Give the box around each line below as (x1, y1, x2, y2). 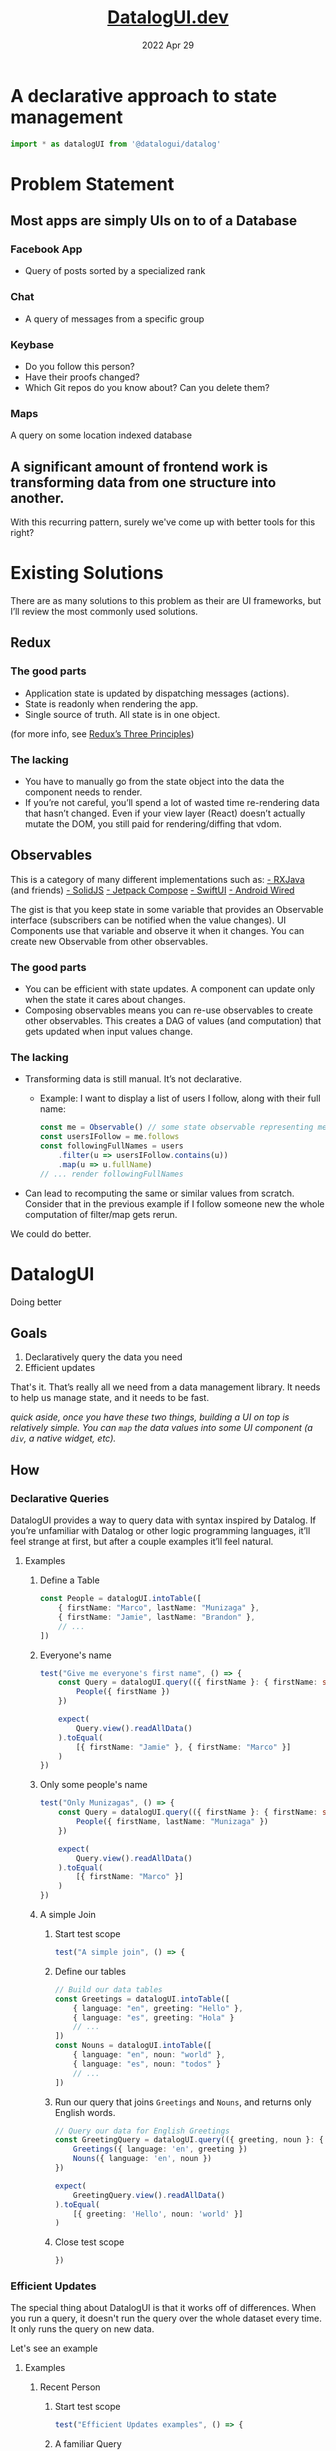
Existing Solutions (10, 562, 164, 585)
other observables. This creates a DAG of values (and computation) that (24, 1015, 322, 1027)
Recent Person (39, 2381, 101, 2393)
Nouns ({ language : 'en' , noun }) (73, 2154, 213, 2164)
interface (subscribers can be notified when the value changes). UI (10, 914, 287, 926)
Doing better (10, 1296, 62, 1308)
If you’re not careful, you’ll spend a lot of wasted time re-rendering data (24, 797, 320, 809)
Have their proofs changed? (24, 371, 140, 383)
